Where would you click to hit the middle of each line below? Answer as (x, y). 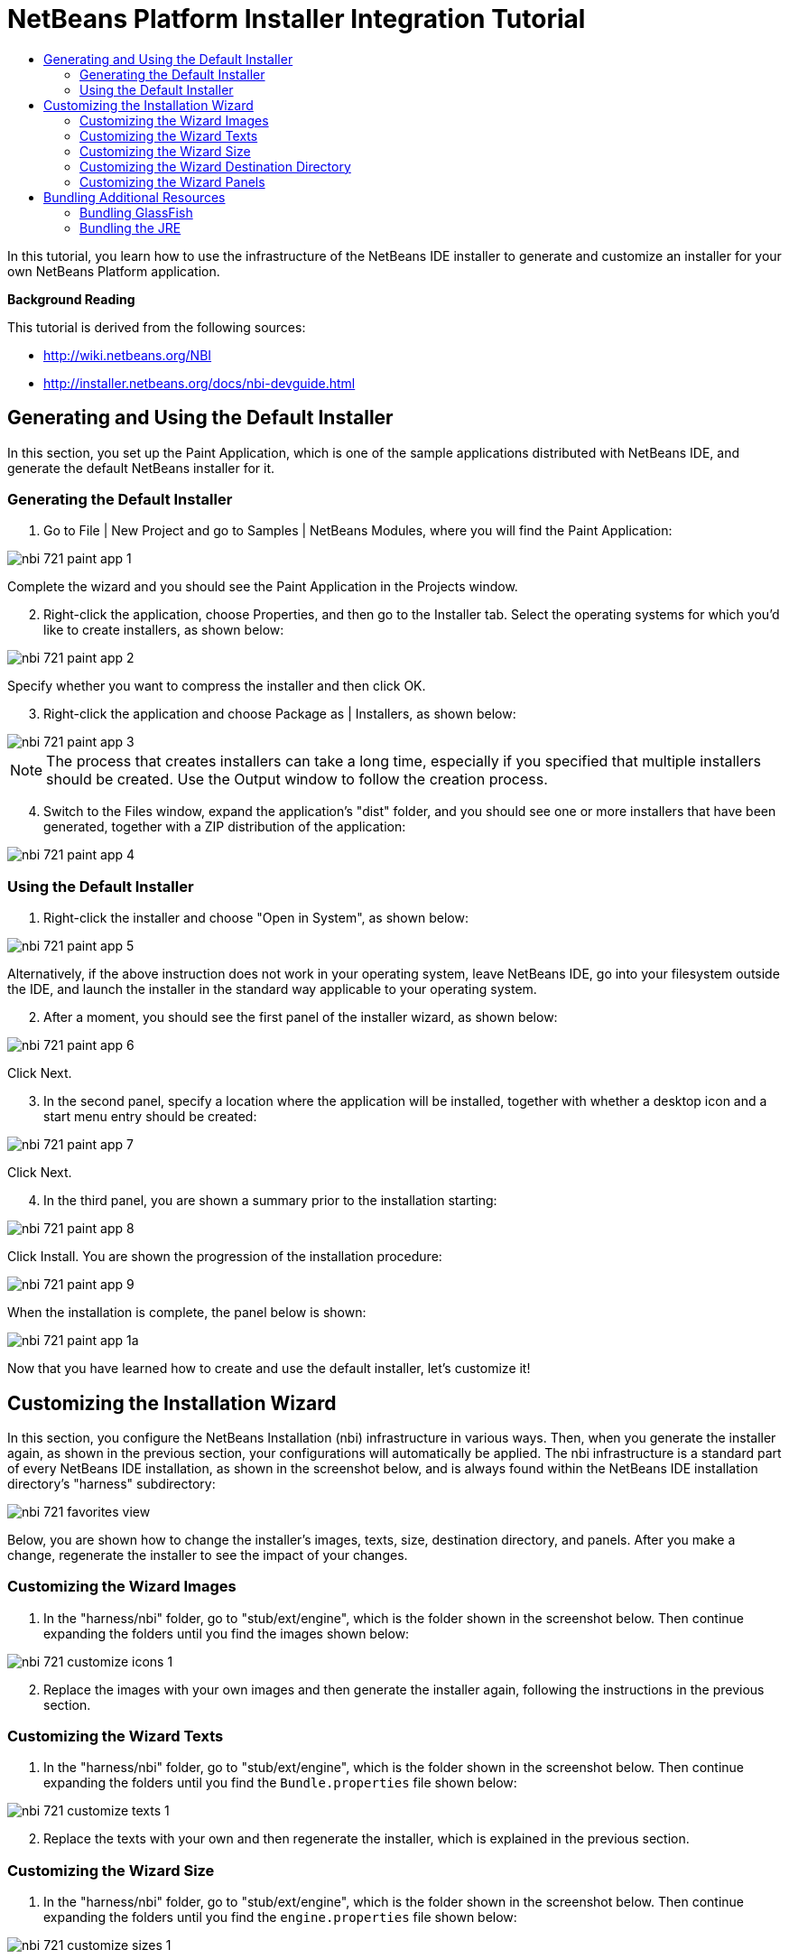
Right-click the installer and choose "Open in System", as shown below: (256, 918)
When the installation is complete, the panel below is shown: (187, 1313)
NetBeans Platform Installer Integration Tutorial (297, 19)
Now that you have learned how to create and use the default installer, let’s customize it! (269, 1369)
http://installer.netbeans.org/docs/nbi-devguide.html (200, 383)
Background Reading (71, 299)
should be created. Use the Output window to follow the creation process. (297, 780)
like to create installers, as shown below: (164, 630)
